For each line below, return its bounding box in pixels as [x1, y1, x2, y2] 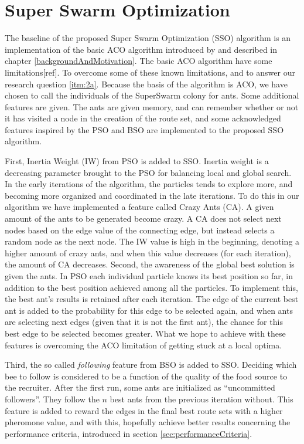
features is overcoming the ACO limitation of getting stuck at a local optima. [5, 338, 282, 351]
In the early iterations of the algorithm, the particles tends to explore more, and [5, 178, 293, 190]
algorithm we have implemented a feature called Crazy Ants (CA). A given [5, 201, 274, 213]
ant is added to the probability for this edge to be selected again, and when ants [5, 304, 293, 316]
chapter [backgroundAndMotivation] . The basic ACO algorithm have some [5, 55, 272, 67]
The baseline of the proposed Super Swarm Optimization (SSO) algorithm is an [5, 32, 291, 44]
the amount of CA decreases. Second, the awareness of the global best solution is [5, 258, 295, 270]
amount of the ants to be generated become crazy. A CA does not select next [5, 212, 282, 225]
